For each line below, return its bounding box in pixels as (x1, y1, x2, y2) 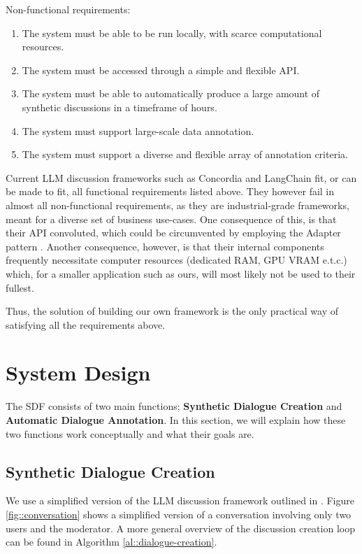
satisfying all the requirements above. (6, 317, 166, 332)
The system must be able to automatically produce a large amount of (22, 86, 320, 101)
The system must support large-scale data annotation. (22, 123, 254, 138)
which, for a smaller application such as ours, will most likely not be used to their (6, 266, 356, 280)
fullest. (6, 280, 34, 294)
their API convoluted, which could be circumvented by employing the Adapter (6, 225, 341, 240)
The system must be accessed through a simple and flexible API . (22, 62, 300, 77)
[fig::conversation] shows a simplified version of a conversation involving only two (6, 506, 352, 521)
